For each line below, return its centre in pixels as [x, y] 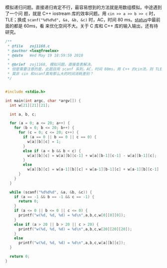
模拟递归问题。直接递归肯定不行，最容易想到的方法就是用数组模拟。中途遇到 [83, 7]
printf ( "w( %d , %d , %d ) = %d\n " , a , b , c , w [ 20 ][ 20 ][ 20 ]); [75, 229]
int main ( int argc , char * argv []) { [43, 101]
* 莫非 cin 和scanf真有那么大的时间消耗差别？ [50, 74]
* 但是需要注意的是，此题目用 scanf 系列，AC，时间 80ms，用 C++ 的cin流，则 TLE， [86, 69]
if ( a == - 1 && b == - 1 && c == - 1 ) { [54, 197]
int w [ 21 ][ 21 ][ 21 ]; [30, 105]
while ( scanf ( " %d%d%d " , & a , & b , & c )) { [51, 192]
